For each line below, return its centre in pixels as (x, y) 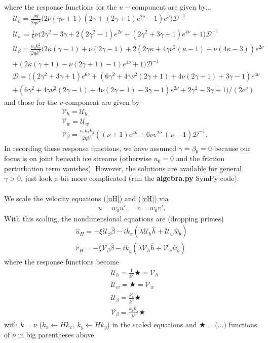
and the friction (200, 158)
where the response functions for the (61, 7)
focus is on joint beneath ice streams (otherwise (78, 158)
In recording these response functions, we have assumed (90, 148)
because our (232, 148)
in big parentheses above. (57, 335)
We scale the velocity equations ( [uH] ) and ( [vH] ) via (86, 198)
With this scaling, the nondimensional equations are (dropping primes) (114, 218)
